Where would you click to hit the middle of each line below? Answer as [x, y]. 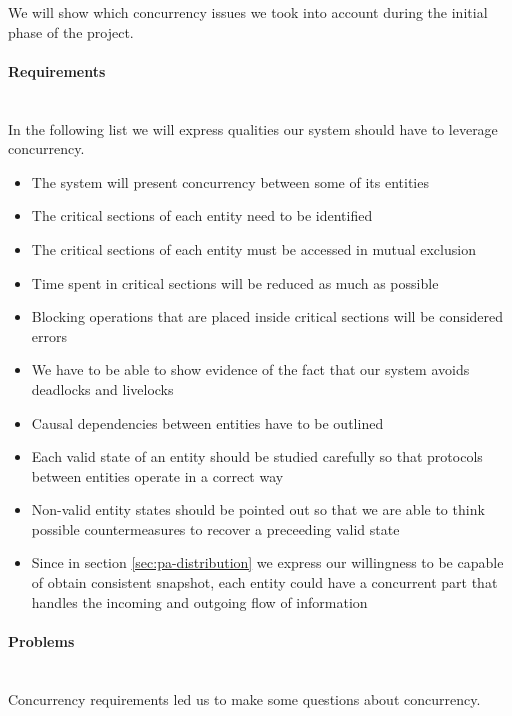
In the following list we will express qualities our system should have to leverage [253, 128]
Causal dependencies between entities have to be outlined [207, 422]
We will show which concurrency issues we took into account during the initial [248, 12]
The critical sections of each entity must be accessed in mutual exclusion [253, 248]
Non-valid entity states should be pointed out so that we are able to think [258, 509]
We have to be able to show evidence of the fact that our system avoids [250, 369]
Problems [41, 640]
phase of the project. [71, 31]
